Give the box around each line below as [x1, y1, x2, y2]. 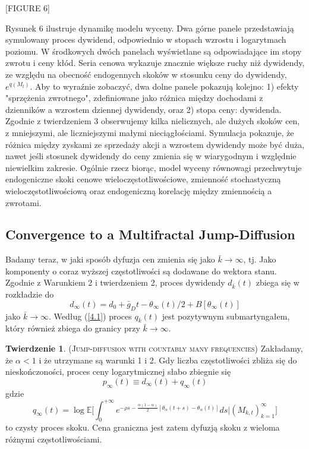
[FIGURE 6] [5, 2, 50, 14]
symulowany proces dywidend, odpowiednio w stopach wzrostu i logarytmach [5, 33, 286, 46]
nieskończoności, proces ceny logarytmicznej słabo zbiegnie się [5, 365, 231, 378]
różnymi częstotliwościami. [5, 433, 102, 445]
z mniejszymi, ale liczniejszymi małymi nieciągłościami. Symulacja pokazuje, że [5, 126, 294, 138]
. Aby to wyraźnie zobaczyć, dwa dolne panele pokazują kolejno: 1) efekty [30, 80, 299, 92]
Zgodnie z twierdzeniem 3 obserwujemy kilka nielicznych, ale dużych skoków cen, [5, 115, 300, 127]
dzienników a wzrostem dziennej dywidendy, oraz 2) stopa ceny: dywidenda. [5, 103, 282, 115]
